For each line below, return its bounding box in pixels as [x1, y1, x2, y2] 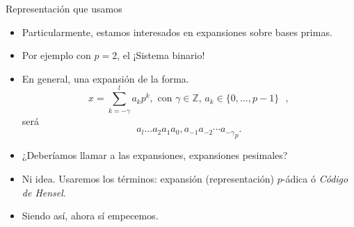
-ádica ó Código [282, 171, 348, 185]
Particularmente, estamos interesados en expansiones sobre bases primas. [22, 24, 332, 39]
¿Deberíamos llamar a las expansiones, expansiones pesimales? [22, 148, 288, 162]
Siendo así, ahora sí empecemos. [22, 208, 159, 223]
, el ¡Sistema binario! [117, 48, 205, 62]
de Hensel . [22, 185, 66, 199]
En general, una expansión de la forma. [22, 71, 189, 85]
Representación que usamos [6, 1, 122, 15]
